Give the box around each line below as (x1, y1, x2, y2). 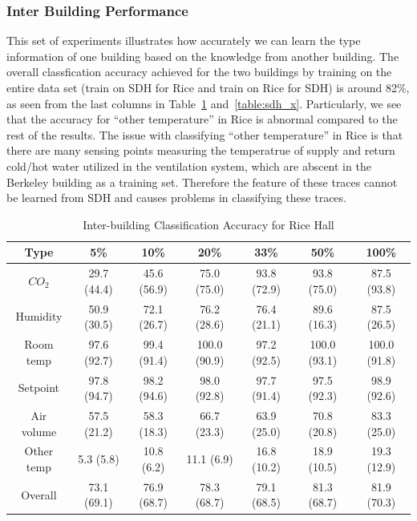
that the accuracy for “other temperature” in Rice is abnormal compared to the (6, 111, 398, 127)
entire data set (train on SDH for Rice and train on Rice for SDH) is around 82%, (6, 79, 410, 95)
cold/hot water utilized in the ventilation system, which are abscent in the (6, 157, 371, 174)
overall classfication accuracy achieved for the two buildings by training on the (6, 63, 392, 80)
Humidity (15, 308, 63, 325)
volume (21, 422, 57, 439)
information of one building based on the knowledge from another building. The (6, 47, 399, 64)
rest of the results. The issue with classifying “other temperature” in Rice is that (6, 126, 403, 143)
